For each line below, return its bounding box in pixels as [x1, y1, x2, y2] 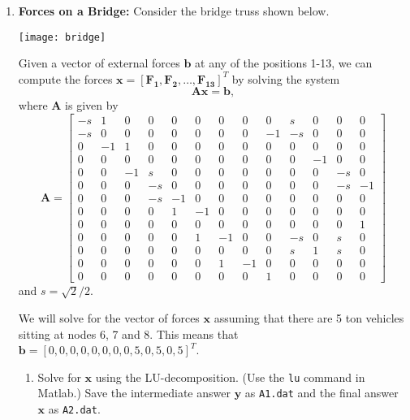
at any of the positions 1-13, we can [195, 54, 373, 71]
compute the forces [18, 70, 113, 87]
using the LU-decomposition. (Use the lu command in [95, 368, 365, 385]
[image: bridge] [18, 31, 106, 43]
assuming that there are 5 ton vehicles [214, 310, 404, 327]
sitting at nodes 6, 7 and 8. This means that [18, 325, 239, 342]
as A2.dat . [48, 401, 101, 418]
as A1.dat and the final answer [244, 384, 399, 401]
